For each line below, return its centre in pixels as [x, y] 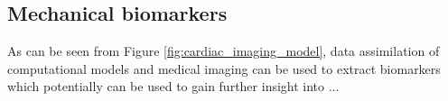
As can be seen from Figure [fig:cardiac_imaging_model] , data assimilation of [224, 51]
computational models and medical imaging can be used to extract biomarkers [224, 68]
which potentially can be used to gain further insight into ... [173, 86]
